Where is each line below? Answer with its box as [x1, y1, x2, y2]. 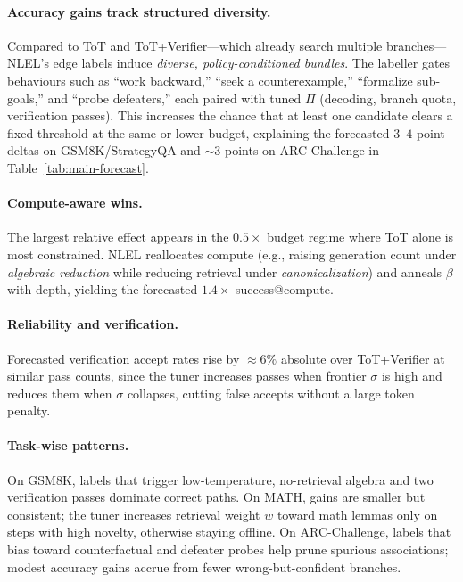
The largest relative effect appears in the [7, 227, 229, 246]
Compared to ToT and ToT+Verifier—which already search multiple [7, 36, 383, 54]
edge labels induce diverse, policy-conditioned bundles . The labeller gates [53, 53, 451, 72]
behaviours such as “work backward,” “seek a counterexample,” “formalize [7, 70, 413, 89]
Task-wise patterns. [7, 436, 129, 455]
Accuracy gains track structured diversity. [7, 2, 271, 20]
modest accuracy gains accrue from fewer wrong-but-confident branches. [7, 557, 401, 576]
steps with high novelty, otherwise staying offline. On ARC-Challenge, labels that [7, 522, 451, 541]
